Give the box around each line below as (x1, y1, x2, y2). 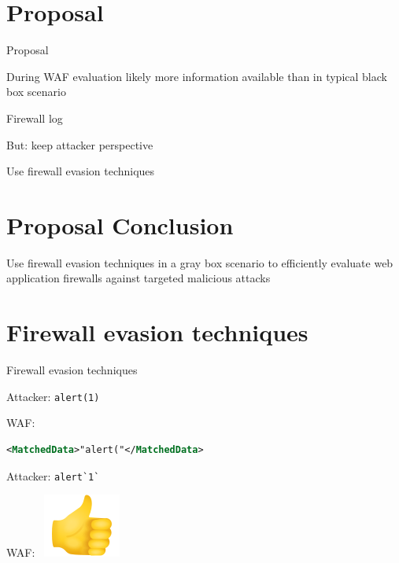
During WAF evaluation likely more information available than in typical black (6, 68, 387, 84)
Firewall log (6, 109, 63, 126)
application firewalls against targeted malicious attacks (6, 270, 271, 286)
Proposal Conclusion (6, 208, 234, 241)
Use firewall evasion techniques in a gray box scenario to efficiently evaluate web (6, 254, 393, 270)
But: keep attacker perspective (6, 136, 153, 153)
